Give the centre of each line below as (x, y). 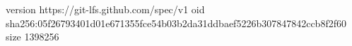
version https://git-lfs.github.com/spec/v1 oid (105, 9)
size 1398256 (33, 37)
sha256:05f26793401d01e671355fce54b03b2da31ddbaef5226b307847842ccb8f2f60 (176, 23)
